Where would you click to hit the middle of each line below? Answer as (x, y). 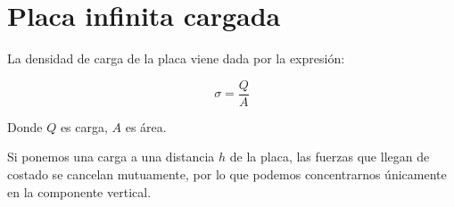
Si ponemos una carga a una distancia (111, 157)
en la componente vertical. (79, 191)
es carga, (84, 126)
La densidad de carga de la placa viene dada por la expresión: (176, 58)
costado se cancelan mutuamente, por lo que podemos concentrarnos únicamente (227, 174)
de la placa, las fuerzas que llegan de (330, 157)
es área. (146, 126)
